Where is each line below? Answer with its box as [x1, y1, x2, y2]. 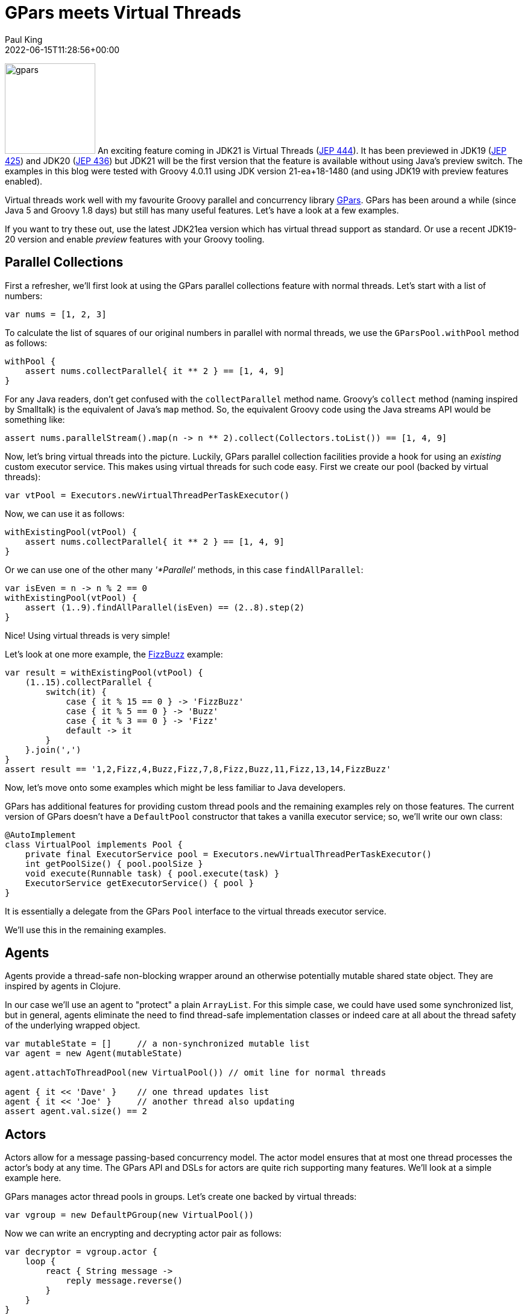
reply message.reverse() [66, 1276, 183, 1286]
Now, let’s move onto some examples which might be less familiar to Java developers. [5, 782, 346, 793]
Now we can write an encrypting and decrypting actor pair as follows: [5, 1228, 282, 1239]
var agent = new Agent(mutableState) [5, 1048, 183, 1059]
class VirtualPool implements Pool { [5, 839, 183, 849]
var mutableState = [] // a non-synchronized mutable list [5, 1039, 310, 1049]
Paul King [5, 34, 43, 45]
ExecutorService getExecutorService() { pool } [25, 878, 254, 888]
